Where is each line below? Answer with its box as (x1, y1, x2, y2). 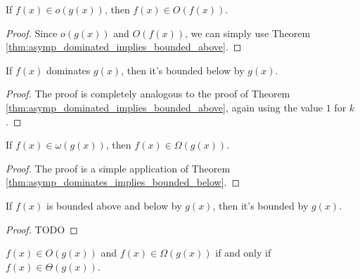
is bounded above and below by (46, 198, 182, 212)
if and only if (215, 245, 271, 260)
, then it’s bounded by (212, 198, 309, 212)
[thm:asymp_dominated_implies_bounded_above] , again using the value (6, 100, 323, 114)
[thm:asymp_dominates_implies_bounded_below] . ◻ (6, 175, 240, 189)
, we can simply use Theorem (184, 25, 311, 40)
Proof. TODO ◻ (6, 222, 78, 236)
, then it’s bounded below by (121, 62, 245, 77)
